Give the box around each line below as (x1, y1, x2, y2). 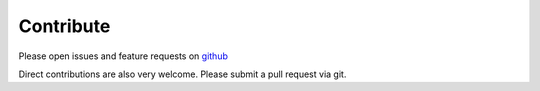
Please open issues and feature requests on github (18, 50, 229, 62)
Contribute (18, 15, 111, 37)
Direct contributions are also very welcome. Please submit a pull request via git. (18, 68, 347, 80)
